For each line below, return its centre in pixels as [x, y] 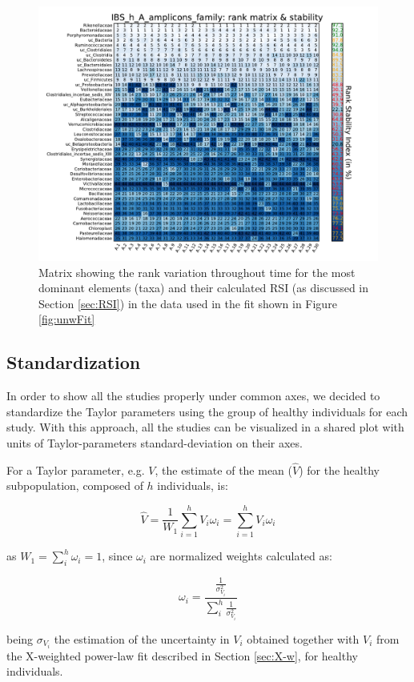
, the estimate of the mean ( [224, 469]
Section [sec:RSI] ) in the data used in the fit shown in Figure [188, 303]
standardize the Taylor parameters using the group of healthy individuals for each [207, 411]
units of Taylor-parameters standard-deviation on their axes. [155, 442]
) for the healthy [339, 469]
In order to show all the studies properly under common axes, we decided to [193, 396]
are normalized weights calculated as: [241, 556]
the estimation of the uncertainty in [142, 638]
